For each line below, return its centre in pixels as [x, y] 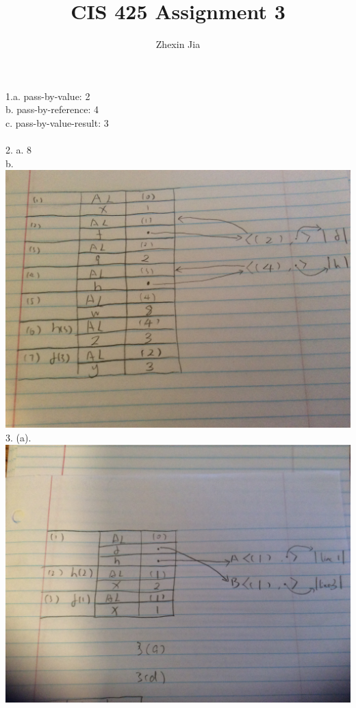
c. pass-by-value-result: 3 [57, 122]
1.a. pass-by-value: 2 [48, 96]
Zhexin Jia [178, 44]
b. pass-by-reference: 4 [52, 109]
